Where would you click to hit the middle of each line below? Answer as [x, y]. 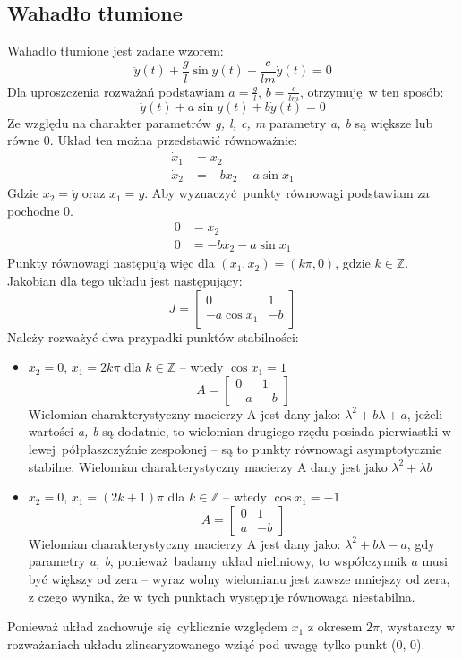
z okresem [335, 626]
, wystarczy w [417, 626]
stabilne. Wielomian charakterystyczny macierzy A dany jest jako [208, 466]
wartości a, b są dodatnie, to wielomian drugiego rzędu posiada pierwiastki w [240, 431]
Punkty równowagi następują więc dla [111, 263]
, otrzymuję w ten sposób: [372, 91]
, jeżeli [425, 413]
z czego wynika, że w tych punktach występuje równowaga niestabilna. [222, 596]
